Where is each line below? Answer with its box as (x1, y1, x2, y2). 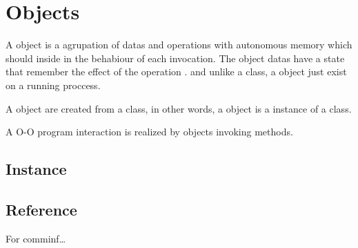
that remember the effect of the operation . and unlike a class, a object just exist (6, 64, 347, 79)
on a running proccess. (6, 77, 101, 92)
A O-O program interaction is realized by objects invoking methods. (6, 124, 293, 139)
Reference (6, 198, 77, 220)
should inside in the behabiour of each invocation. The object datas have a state (6, 50, 345, 65)
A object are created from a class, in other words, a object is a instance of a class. (6, 101, 352, 115)
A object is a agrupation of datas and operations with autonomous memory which (6, 37, 352, 52)
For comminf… (6, 231, 66, 245)
